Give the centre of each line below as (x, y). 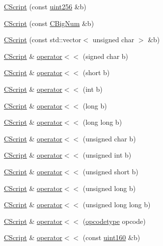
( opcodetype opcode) (114, 221)
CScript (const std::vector (43, 40)
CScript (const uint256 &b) (45, 6)
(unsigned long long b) (117, 205)
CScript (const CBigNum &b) (49, 23)
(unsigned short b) (110, 171)
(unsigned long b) (109, 188)
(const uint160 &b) (111, 237)
